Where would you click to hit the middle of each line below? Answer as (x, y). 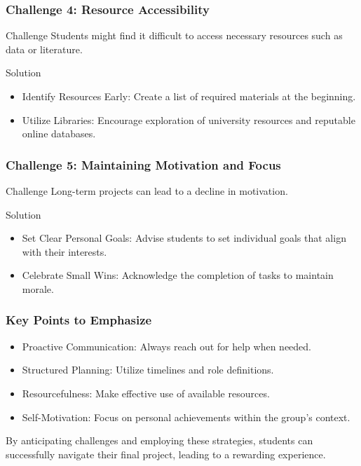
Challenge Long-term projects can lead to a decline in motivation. (147, 191)
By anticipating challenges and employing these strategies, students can (159, 440)
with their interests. (64, 251)
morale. (38, 288)
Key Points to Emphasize (79, 320)
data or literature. (44, 49)
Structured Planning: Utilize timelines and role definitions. (148, 370)
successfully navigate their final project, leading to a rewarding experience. (166, 454)
